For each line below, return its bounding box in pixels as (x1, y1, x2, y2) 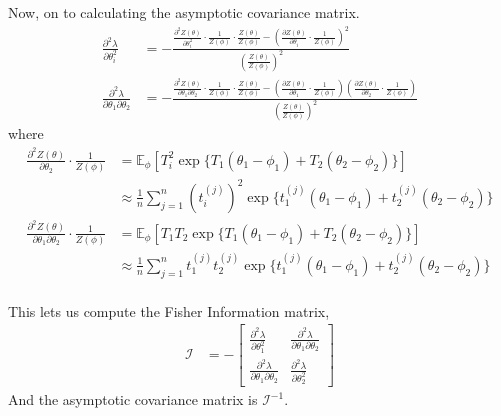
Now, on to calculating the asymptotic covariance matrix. (8, 2, 360, 22)
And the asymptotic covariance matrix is (8, 389, 258, 410)
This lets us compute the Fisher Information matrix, (8, 300, 330, 321)
